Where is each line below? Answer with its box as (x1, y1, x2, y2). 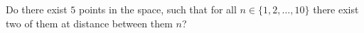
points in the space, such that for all (78, 2, 237, 16)
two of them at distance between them (6, 15, 173, 30)
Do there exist (6, 2, 68, 16)
